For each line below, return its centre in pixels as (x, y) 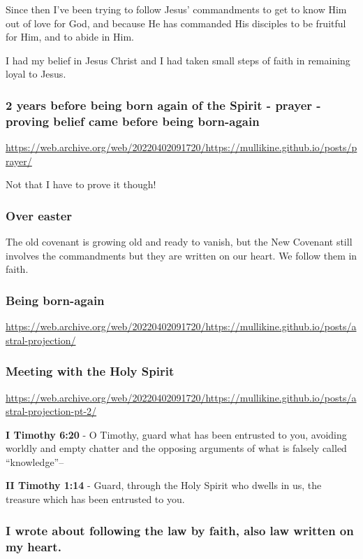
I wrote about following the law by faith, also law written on (180, 530)
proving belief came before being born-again (133, 121)
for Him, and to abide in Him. (70, 37)
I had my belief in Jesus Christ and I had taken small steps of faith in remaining (178, 60)
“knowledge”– (35, 461)
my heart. (34, 546)
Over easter (39, 215)
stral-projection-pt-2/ (51, 411)
